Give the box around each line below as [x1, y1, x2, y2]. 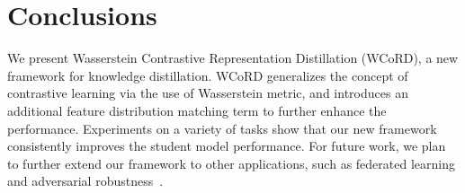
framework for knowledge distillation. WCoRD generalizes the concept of [7, 66, 408, 84]
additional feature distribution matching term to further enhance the [7, 101, 387, 119]
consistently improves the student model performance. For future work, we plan [7, 136, 446, 155]
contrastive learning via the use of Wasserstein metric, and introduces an [7, 83, 408, 102]
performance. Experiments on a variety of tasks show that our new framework [7, 118, 437, 137]
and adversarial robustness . [7, 171, 164, 190]
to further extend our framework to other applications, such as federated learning [7, 154, 455, 172]
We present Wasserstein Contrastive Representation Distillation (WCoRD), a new [7, 48, 459, 67]
